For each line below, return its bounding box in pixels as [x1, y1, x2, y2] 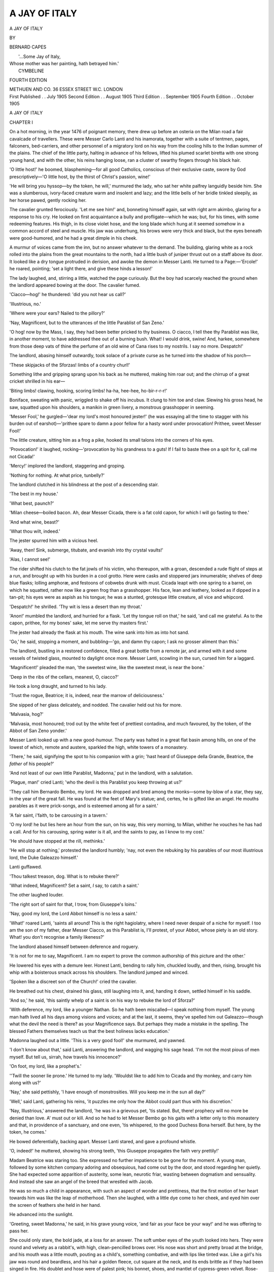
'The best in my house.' [9, 491, 58, 497]
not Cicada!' [9, 453, 35, 459]
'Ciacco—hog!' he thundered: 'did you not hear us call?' [9, 292, 126, 298]
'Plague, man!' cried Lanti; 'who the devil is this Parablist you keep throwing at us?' [9, 779, 183, 786]
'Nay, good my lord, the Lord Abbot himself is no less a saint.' [9, 911, 138, 917]
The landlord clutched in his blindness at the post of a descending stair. [9, 481, 159, 488]
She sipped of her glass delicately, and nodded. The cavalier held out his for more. [9, 702, 182, 708]
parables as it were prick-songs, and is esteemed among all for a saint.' [9, 803, 158, 809]
